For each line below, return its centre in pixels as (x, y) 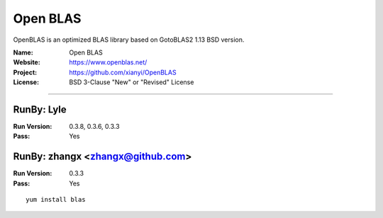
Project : (25, 72)
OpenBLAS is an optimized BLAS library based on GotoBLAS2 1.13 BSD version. (129, 40)
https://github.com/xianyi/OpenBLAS (123, 72)
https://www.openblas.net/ (108, 62)
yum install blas (56, 200)
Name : (23, 52)
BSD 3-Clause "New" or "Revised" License (132, 82)
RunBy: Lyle (40, 109)
